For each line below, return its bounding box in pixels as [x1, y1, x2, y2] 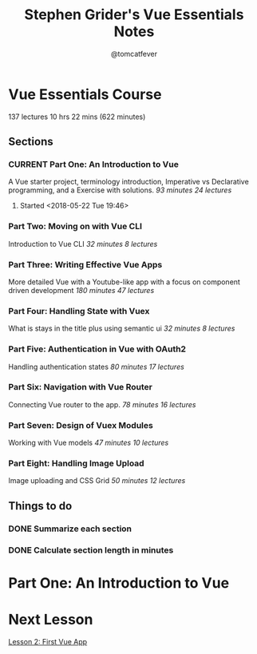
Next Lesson [8, 611, 93, 628]
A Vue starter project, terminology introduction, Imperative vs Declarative [8, 177, 249, 187]
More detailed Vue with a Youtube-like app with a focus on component [8, 277, 241, 287]
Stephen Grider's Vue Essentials [24, 6, 244, 24]
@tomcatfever [110, 49, 158, 58]
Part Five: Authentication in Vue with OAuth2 [8, 343, 186, 355]
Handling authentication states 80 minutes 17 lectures [8, 362, 185, 371]
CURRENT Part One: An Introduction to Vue [8, 159, 180, 169]
